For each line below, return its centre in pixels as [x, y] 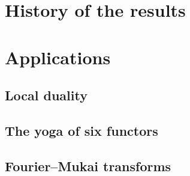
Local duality [46, 95]
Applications [58, 57]
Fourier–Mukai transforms [88, 165]
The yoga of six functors [82, 130]
